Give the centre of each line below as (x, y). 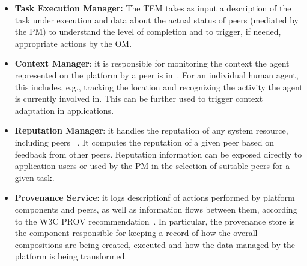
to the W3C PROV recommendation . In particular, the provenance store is (155, 221)
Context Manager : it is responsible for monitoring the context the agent (152, 63)
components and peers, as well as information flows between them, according (156, 209)
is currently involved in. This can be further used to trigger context (139, 99)
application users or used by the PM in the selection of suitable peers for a (152, 166)
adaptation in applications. (64, 110)
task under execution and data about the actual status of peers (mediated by (157, 19)
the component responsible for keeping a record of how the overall (136, 233)
